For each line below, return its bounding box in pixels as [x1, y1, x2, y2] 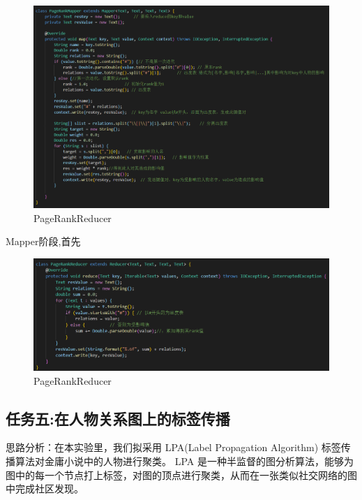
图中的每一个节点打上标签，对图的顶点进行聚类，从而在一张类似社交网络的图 [6, 467, 357, 482]
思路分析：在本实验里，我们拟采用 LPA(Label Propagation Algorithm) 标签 [6, 440, 341, 455]
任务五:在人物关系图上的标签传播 [6, 407, 230, 429]
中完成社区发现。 [6, 481, 84, 496]
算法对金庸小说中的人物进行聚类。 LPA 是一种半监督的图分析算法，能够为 [15, 453, 354, 468]
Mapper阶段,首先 [6, 234, 81, 249]
